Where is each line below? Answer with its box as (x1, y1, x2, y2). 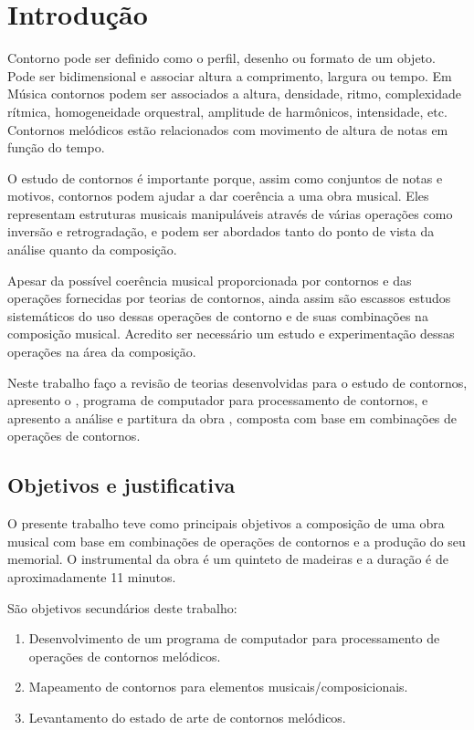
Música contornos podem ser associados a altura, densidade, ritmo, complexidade (7, 84, 461, 103)
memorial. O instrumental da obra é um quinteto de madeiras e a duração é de (7, 549, 448, 568)
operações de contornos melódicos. (28, 646, 221, 665)
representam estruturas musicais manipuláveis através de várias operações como (7, 203, 453, 223)
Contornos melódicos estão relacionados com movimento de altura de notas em (7, 120, 448, 139)
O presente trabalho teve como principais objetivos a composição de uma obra (7, 514, 445, 533)
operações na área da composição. (7, 342, 196, 361)
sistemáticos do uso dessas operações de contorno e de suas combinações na (7, 306, 428, 325)
